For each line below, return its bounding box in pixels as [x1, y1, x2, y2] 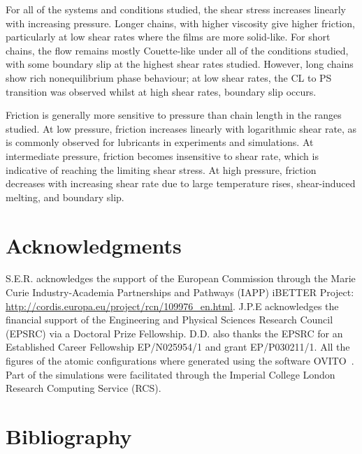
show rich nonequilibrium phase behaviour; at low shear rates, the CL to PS [6, 70, 332, 85]
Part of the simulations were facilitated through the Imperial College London [6, 367, 335, 381]
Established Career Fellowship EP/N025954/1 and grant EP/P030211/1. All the [6, 339, 350, 354]
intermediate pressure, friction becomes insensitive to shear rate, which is [6, 148, 319, 163]
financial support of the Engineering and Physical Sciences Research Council [6, 312, 333, 327]
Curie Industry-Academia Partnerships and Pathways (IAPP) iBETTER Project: [6, 285, 354, 300]
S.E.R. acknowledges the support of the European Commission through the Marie [6, 271, 356, 286]
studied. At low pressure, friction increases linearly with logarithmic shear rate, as [6, 121, 357, 136]
